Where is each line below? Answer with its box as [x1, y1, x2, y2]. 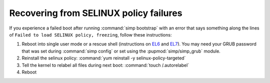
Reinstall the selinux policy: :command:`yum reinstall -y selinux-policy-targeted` [21, 55, 186, 61]
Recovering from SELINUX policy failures [9, 7, 182, 18]
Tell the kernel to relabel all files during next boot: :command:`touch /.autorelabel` [21, 62, 189, 68]
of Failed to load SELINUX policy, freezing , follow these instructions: [9, 31, 172, 37]
